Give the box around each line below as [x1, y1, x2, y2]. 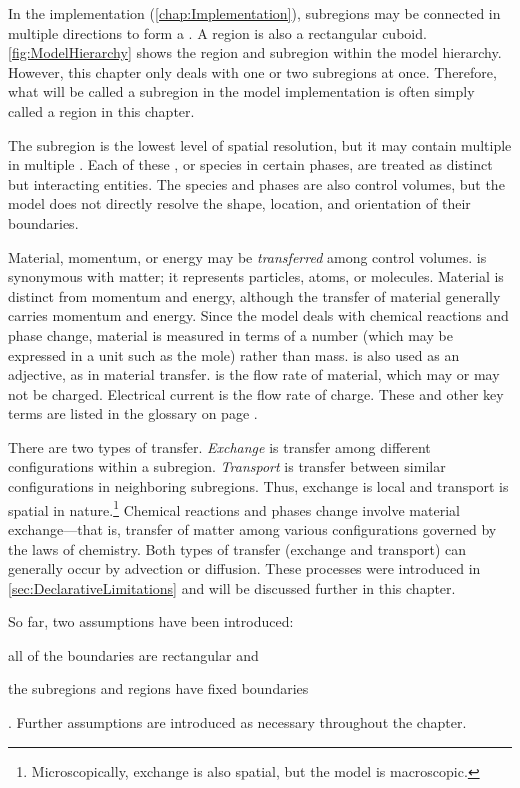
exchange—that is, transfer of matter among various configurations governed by [8, 518, 497, 539]
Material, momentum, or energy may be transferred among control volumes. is [8, 246, 487, 267]
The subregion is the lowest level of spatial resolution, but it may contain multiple [8, 134, 512, 155]
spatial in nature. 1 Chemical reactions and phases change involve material [8, 496, 460, 520]
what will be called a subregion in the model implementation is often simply [8, 81, 475, 102]
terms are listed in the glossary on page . [8, 403, 258, 424]
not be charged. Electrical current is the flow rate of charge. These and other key [8, 383, 504, 404]
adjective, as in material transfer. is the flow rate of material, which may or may [8, 364, 500, 385]
